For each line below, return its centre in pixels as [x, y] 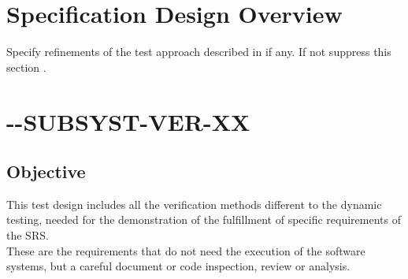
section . [26, 67]
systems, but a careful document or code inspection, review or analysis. [178, 266]
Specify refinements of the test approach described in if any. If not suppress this [199, 52]
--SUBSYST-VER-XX [128, 121]
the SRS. [28, 235]
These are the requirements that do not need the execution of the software [186, 250]
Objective [46, 171]
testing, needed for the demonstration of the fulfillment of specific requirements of [204, 219]
